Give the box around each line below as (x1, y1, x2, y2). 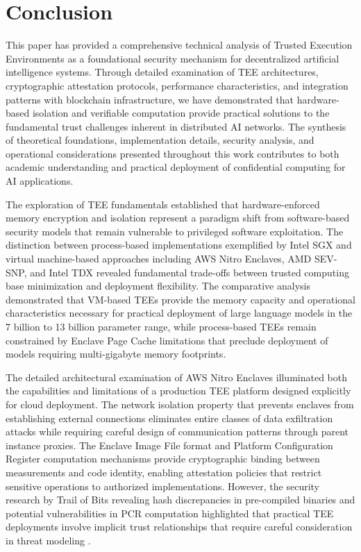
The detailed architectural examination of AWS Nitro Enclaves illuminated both (6, 369, 347, 384)
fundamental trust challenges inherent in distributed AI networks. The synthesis (6, 119, 346, 133)
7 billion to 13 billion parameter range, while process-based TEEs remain (6, 319, 317, 333)
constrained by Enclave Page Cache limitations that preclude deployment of (6, 333, 328, 347)
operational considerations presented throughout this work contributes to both (6, 146, 339, 160)
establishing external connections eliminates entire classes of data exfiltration (6, 410, 333, 425)
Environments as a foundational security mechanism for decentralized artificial (6, 51, 339, 65)
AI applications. (6, 174, 74, 188)
